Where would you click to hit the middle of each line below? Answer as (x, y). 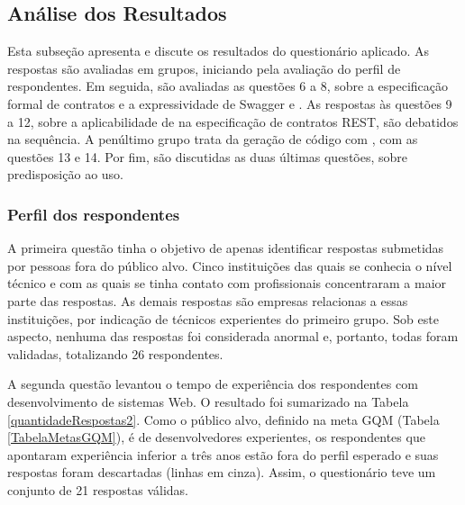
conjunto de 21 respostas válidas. (98, 489)
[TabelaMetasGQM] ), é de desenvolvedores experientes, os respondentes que (216, 437)
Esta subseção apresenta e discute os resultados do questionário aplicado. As (219, 51)
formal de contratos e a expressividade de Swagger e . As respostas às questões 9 (230, 103)
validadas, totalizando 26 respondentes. (115, 353)
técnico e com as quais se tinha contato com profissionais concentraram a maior (227, 283)
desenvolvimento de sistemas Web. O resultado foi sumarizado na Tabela (208, 401)
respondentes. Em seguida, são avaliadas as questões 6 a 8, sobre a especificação (228, 86)
